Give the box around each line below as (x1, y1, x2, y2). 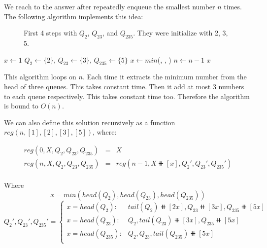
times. (224, 1, 242, 11)
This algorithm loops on (4, 71, 76, 82)
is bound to (4, 101, 38, 111)
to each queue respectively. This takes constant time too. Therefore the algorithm (4, 91, 250, 101)
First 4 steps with (24, 28, 77, 38)
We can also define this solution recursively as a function (4, 117, 175, 127)
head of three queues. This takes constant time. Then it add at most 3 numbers (4, 81, 244, 91)
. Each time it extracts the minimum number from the (82, 71, 247, 82)
